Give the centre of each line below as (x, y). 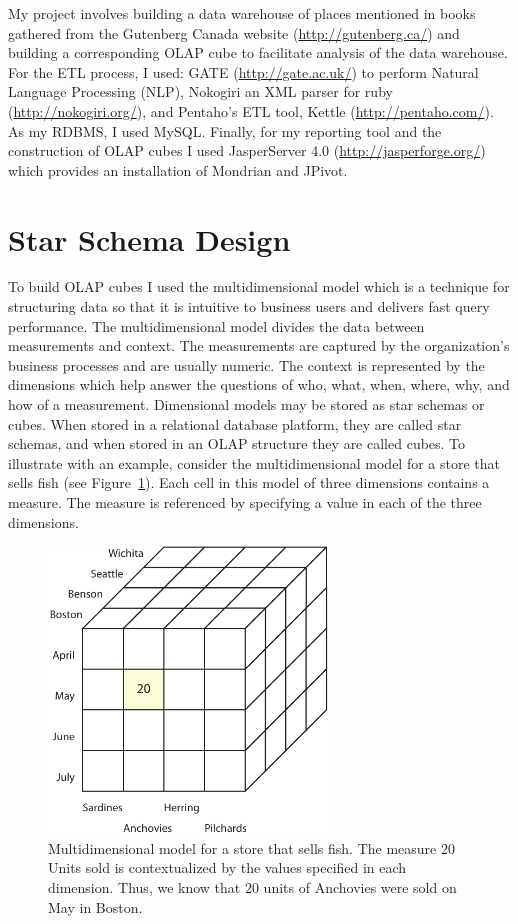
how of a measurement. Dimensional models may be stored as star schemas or (246, 404)
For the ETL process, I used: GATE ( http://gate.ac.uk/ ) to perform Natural (243, 71)
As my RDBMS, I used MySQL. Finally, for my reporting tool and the (225, 130)
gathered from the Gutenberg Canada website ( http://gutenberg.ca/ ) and (234, 32)
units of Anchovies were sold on (360, 886)
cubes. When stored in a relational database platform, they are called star (235, 423)
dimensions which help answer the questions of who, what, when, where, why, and (259, 384)
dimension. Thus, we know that (144, 886)
